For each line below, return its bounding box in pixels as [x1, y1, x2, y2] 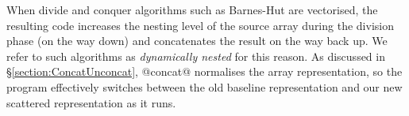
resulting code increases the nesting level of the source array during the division [6, 17, 394, 33]
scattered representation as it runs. [6, 94, 176, 110]
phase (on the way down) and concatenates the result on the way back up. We [6, 32, 388, 49]
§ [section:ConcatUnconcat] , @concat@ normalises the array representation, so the [6, 63, 403, 80]
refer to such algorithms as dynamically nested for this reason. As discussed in [6, 47, 385, 64]
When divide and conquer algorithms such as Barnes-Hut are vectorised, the [6, 2, 378, 17]
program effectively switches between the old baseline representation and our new [6, 78, 403, 95]
